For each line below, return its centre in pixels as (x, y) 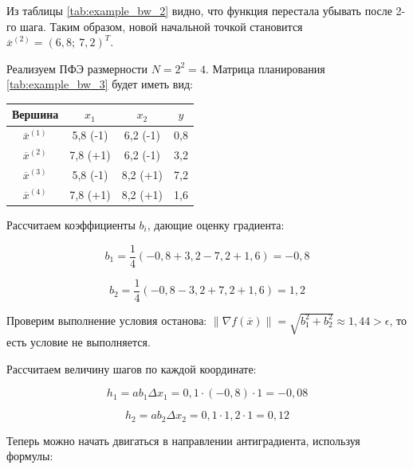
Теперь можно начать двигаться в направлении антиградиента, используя (183, 440)
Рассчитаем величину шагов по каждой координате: (132, 368)
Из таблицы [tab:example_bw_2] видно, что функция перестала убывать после (199, 10)
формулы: (30, 456)
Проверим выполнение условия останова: (107, 320)
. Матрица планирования (265, 68)
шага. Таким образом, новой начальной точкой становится (161, 26)
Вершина (35, 114)
